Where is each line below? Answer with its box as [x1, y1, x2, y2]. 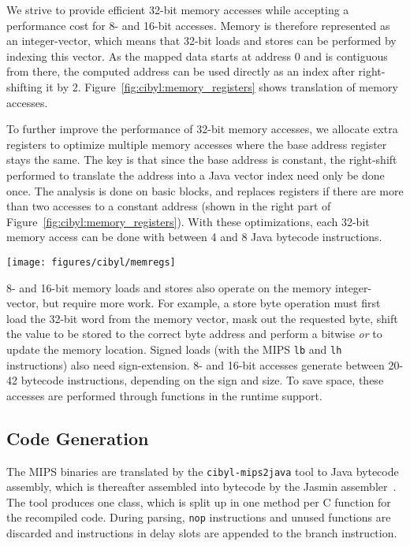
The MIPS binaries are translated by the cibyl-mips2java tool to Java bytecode [6, 462, 399, 479]
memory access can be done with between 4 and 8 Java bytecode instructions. [6, 228, 382, 245]
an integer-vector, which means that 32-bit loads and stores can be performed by [6, 32, 397, 49]
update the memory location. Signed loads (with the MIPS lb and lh [6, 340, 342, 357]
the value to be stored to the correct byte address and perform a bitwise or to [6, 325, 382, 342]
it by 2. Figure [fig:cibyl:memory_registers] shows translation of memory [46, 78, 398, 95]
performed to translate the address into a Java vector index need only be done [6, 166, 385, 183]
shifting [6, 78, 43, 95]
